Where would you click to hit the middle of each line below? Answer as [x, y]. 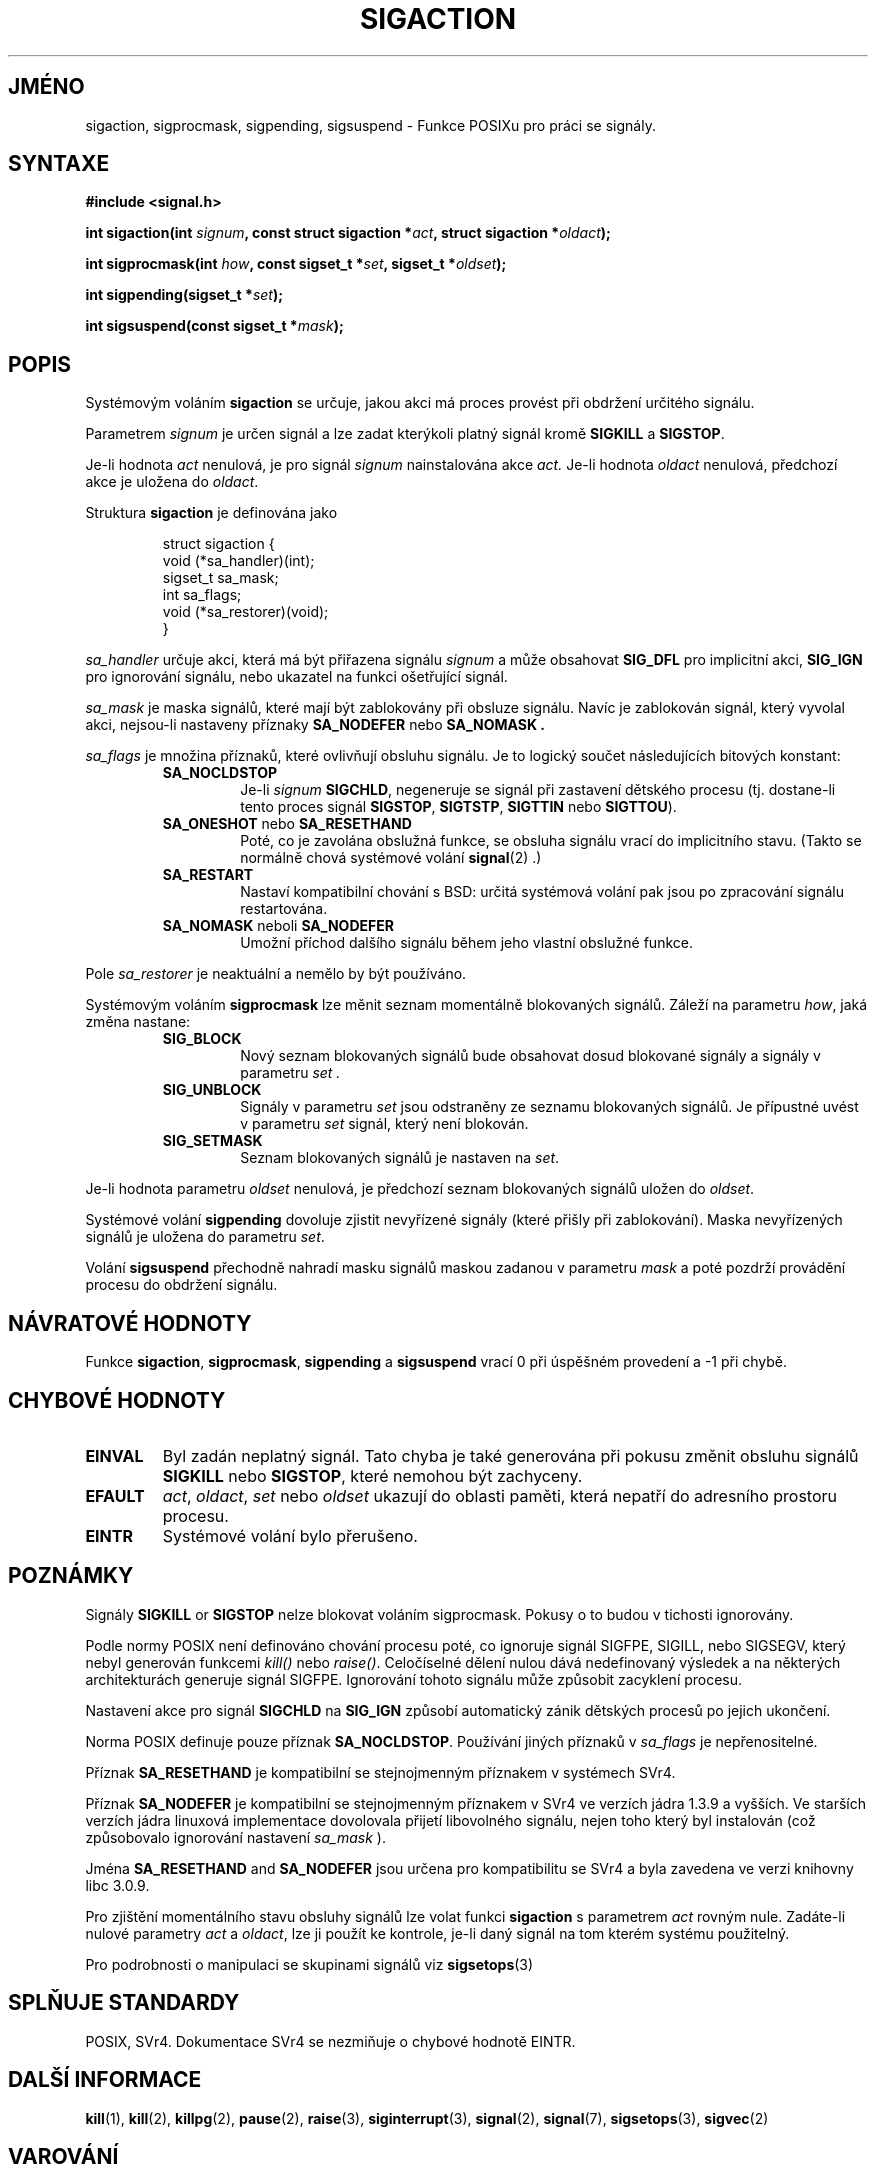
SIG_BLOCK [202, 1039]
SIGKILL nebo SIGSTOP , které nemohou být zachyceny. [372, 1475]
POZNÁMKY [71, 1576]
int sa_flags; [202, 595]
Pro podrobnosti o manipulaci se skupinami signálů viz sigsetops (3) [309, 1964]
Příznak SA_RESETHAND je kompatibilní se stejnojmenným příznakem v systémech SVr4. [380, 1772]
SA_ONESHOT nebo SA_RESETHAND [287, 824]
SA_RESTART [208, 875]
